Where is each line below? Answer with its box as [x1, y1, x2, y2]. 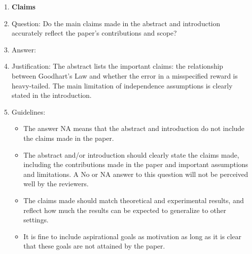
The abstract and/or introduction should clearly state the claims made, [23, 149, 239, 160]
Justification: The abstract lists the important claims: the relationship [11, 61, 223, 71]
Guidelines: [11, 106, 45, 117]
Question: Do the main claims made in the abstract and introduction [11, 18, 220, 28]
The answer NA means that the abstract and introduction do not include [23, 123, 245, 133]
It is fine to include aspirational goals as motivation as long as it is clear [23, 231, 242, 241]
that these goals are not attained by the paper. [23, 241, 165, 251]
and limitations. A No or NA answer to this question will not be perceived [23, 169, 249, 179]
